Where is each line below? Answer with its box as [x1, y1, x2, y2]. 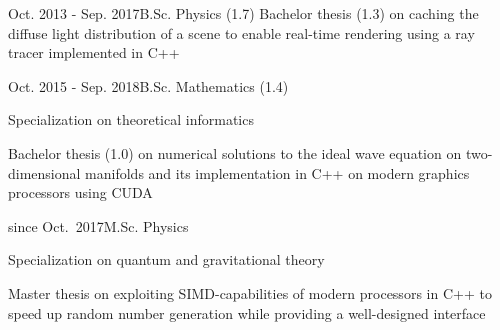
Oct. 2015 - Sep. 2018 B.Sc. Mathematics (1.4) [8, 75, 289, 96]
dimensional [8, 162, 81, 183]
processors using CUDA [8, 182, 153, 203]
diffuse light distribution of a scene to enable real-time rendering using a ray [8, 22, 475, 43]
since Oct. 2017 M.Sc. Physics [8, 215, 189, 236]
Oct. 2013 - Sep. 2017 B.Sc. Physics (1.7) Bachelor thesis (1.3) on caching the [8, 3, 479, 23]
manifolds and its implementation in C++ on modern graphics [85, 162, 470, 183]
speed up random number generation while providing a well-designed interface [8, 302, 486, 323]
